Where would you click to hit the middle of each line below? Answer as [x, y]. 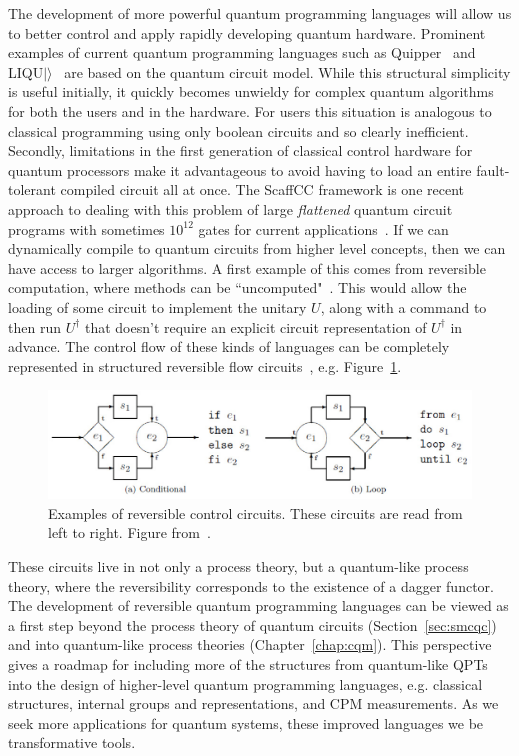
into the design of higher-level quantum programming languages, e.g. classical [245, 683]
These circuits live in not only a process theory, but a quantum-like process [238, 565]
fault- [493, 169]
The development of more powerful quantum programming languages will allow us [260, 13]
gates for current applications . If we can [323, 228]
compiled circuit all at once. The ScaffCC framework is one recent [262, 189]
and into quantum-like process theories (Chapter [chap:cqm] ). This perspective [250, 644]
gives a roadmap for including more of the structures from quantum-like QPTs [248, 663]
